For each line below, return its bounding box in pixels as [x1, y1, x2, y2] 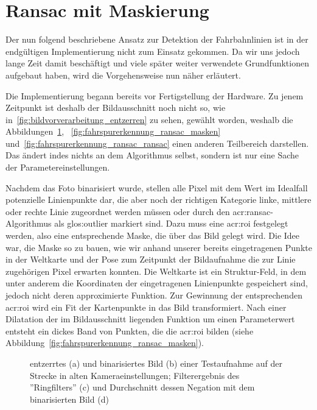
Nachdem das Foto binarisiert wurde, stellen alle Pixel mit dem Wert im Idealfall [5, 181, 308, 194]
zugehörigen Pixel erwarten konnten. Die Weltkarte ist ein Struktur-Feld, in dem [5, 264, 307, 277]
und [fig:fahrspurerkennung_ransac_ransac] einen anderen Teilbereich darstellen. [5, 136, 309, 149]
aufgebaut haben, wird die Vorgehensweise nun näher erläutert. [5, 68, 241, 81]
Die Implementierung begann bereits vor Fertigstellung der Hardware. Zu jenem [5, 89, 304, 102]
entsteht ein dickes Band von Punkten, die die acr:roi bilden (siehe [5, 324, 254, 337]
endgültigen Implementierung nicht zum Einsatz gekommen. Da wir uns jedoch [5, 44, 300, 57]
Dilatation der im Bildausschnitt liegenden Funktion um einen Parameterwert [5, 313, 295, 325]
